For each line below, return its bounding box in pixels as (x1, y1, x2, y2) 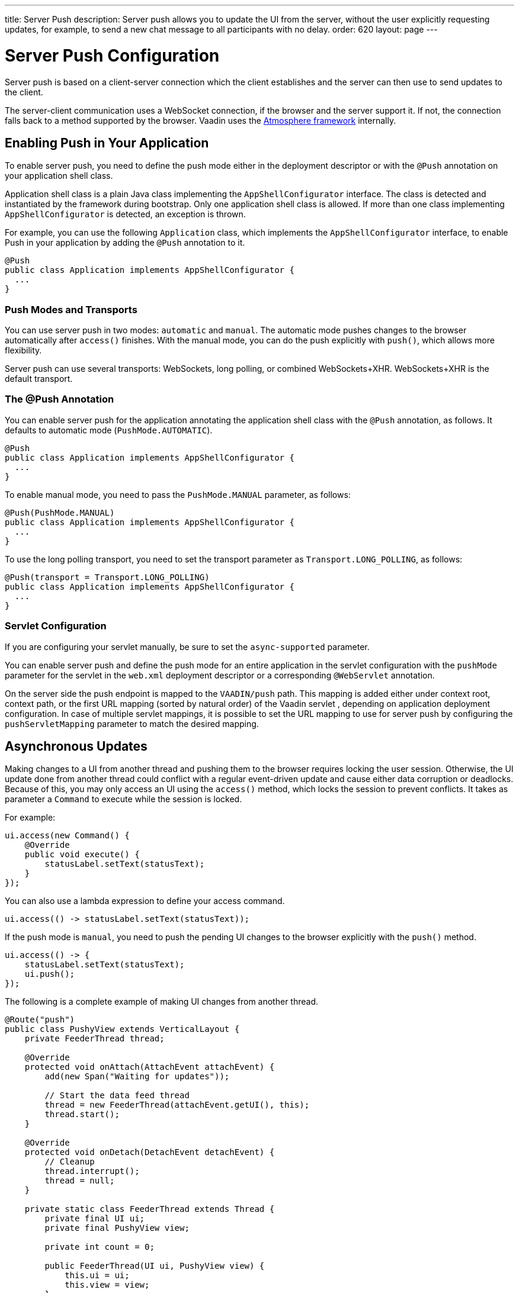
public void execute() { (24, 850, 140, 860)
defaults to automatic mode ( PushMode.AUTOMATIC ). (5, 424, 213, 435)
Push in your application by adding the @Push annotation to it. (5, 237, 245, 248)
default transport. (5, 374, 73, 384)
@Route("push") (5, 1015, 75, 1025)
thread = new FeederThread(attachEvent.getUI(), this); (44, 1100, 310, 1110)
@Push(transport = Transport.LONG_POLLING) (5, 572, 210, 582)
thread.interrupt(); (44, 1166, 140, 1176)
